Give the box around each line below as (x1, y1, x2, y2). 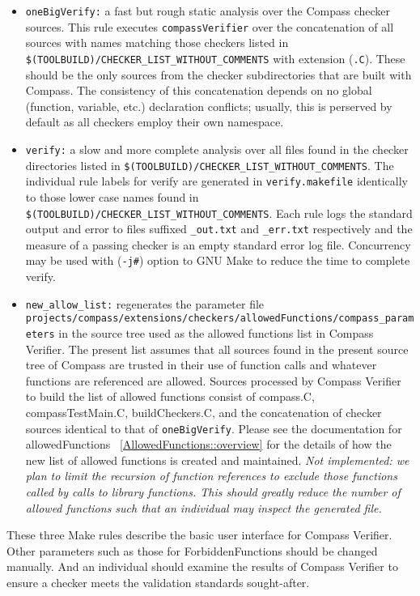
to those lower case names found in (25, 188, 199, 205)
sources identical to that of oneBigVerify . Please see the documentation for (25, 419, 402, 436)
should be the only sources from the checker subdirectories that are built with (25, 66, 412, 83)
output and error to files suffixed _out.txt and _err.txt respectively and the (25, 220, 413, 237)
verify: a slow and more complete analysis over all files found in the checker (25, 140, 409, 157)
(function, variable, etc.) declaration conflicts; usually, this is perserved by (25, 97, 392, 114)
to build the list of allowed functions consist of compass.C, (25, 388, 315, 405)
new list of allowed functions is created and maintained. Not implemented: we (25, 451, 409, 468)
